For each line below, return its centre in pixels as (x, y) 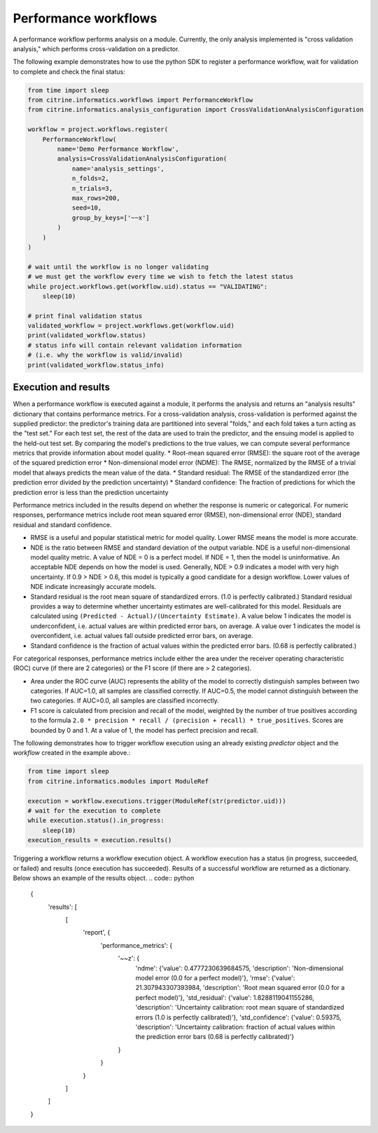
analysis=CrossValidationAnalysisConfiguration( (142, 159)
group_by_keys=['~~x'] (111, 218)
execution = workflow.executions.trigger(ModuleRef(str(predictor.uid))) (157, 801)
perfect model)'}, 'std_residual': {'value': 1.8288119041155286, (225, 997)
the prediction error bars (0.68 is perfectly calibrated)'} (215, 1037)
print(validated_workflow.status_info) (96, 365)
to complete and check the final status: (69, 72)
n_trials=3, (92, 188)
